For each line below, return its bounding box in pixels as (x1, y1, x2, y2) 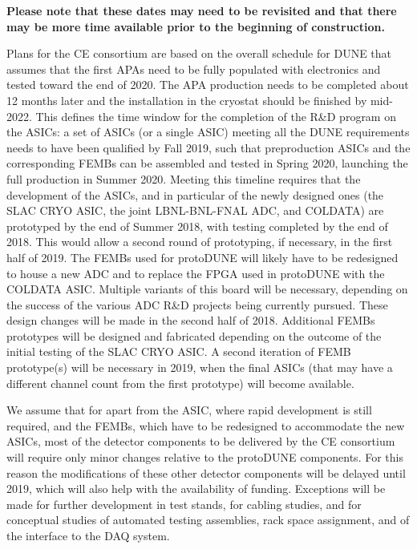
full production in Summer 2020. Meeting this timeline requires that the (6, 170, 361, 187)
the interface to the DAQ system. (6, 527, 170, 543)
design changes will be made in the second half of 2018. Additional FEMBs (6, 312, 375, 329)
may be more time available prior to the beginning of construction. (6, 18, 385, 34)
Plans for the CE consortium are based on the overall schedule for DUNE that (6, 45, 392, 62)
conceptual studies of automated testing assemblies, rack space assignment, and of (6, 511, 410, 528)
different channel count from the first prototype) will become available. (6, 374, 354, 391)
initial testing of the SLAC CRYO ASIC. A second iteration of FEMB (6, 343, 351, 360)
